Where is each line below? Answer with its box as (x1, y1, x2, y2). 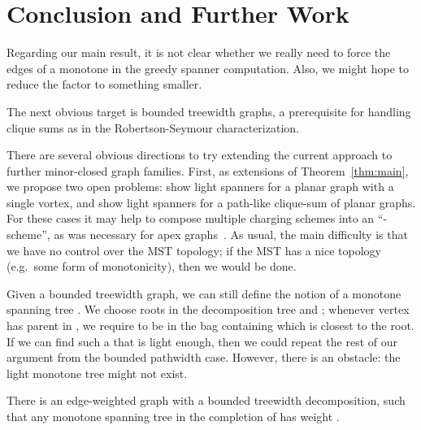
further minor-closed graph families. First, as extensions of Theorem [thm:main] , (7, 162, 409, 179)
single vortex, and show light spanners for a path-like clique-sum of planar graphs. (7, 193, 416, 211)
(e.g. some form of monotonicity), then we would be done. (7, 258, 297, 275)
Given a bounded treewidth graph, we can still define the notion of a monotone (7, 284, 401, 302)
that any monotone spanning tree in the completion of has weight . (7, 408, 340, 424)
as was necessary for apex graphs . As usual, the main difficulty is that (54, 226, 408, 243)
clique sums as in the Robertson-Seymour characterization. (7, 119, 299, 136)
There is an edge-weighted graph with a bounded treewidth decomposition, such (7, 392, 406, 409)
